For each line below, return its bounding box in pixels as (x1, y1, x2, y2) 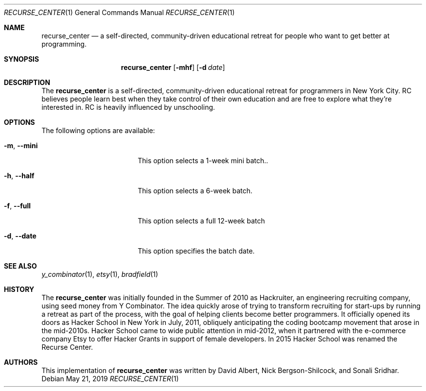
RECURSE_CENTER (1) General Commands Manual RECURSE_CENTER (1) (4, 8, 235, 17)
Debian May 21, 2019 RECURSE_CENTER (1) (41, 374, 179, 383)
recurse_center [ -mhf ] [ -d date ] (121, 63, 225, 71)
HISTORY (4, 285, 35, 293)
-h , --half (4, 171, 35, 180)
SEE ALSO (4, 262, 37, 270)
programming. (41, 40, 87, 48)
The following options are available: (41, 126, 155, 135)
